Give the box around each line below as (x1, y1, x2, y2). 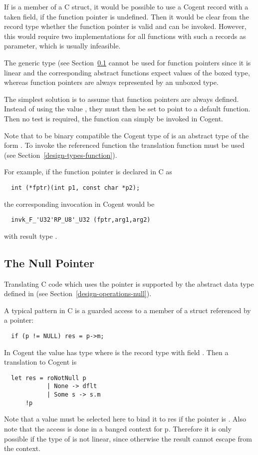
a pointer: (4, 315, 34, 325)
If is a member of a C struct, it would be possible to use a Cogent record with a (4, 1, 249, 11)
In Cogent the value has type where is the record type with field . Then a (4, 347, 229, 357)
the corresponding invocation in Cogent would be (4, 198, 155, 209)
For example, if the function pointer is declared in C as (4, 166, 172, 177)
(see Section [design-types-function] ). (4, 149, 117, 160)
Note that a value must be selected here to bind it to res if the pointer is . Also (4, 414, 247, 424)
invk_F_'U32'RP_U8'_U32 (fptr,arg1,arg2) (11, 216, 151, 224)
